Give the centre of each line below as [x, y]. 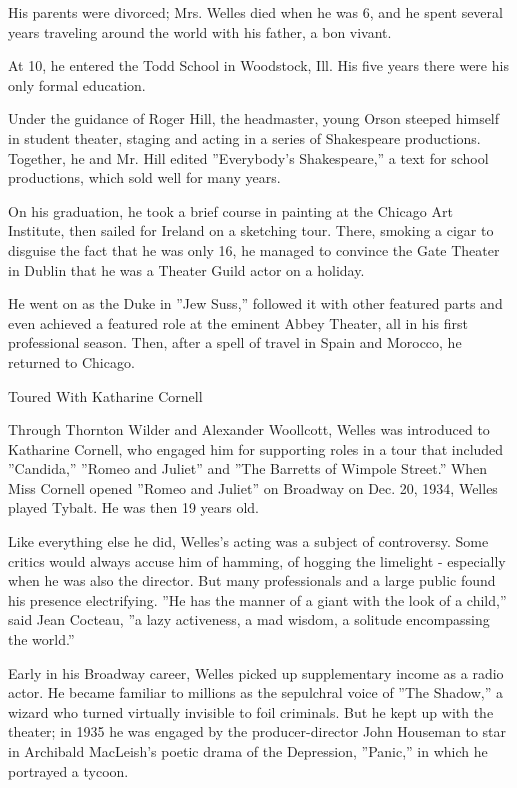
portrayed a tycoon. [68, 770]
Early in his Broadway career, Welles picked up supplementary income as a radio [256, 672]
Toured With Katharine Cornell [105, 395]
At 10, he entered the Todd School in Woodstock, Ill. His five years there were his [258, 65]
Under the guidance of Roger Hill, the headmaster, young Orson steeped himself [254, 118]
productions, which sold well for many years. [144, 177]
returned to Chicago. [71, 361]
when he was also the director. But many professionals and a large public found [252, 580]
